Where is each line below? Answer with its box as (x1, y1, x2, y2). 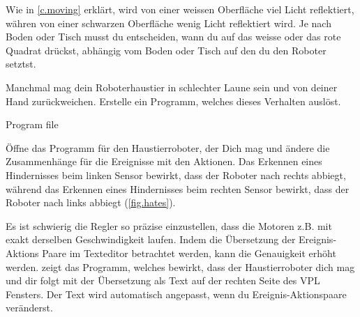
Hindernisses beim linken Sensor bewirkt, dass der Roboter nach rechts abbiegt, (6, 167, 346, 182)
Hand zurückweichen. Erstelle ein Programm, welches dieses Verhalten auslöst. (6, 93, 341, 108)
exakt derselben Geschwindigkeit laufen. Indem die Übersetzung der (6, 232, 296, 247)
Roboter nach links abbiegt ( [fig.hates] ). (6, 195, 176, 210)
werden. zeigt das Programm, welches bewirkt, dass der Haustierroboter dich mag (6, 259, 355, 274)
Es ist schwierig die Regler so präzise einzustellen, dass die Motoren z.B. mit (6, 218, 332, 233)
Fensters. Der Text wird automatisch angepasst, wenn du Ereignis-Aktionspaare (6, 286, 347, 301)
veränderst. (6, 300, 53, 315)
